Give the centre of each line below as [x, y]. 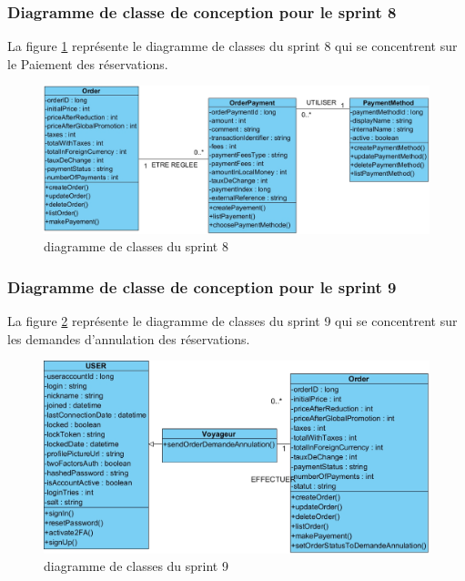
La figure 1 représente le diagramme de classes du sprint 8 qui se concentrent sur [232, 46]
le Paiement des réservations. [88, 63]
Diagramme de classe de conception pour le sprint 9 [202, 286]
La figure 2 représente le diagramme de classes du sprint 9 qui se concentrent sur [232, 321]
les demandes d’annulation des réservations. [129, 338]
